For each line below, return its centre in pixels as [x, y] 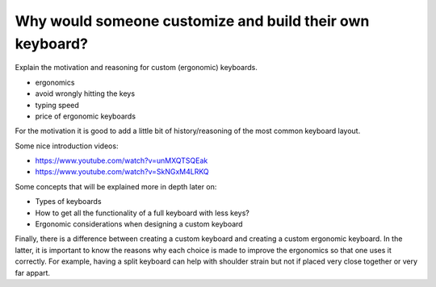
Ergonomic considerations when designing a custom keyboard [139, 224]
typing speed [57, 105]
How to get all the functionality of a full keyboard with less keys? [142, 213]
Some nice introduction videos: [67, 146]
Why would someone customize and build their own [192, 21]
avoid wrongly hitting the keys [85, 94]
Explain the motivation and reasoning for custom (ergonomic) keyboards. [136, 68]
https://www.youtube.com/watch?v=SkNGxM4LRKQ [122, 172]
